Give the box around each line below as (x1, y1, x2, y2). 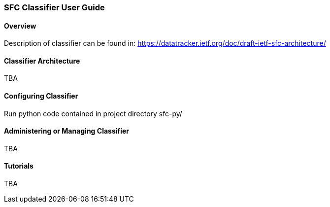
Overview (4, 21, 36, 30)
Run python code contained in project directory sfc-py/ (4, 109, 182, 118)
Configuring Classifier (4, 92, 78, 101)
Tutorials (4, 162, 33, 171)
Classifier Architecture (4, 56, 80, 65)
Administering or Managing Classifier (4, 127, 130, 136)
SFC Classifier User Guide (4, 2, 105, 12)
